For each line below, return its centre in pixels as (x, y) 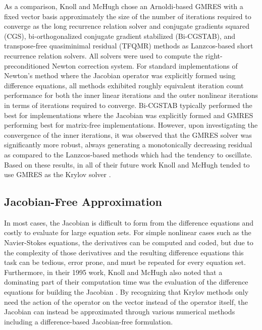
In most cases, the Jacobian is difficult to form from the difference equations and (129, 222)
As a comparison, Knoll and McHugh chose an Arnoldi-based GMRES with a (124, 6)
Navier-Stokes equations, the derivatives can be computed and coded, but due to (129, 242)
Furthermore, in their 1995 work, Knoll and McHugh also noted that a (113, 272)
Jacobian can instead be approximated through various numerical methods (120, 312)
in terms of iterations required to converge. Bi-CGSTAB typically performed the (128, 105)
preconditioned (27, 65)
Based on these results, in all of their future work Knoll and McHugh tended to (127, 164)
